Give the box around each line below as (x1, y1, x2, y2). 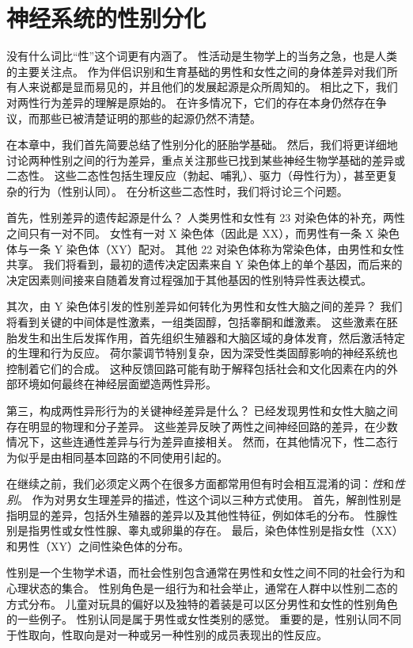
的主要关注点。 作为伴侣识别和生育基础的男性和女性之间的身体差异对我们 (6, 63, 387, 79)
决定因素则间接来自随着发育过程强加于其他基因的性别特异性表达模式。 (6, 271, 372, 288)
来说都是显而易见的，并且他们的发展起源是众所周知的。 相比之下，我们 (28, 78, 398, 95)
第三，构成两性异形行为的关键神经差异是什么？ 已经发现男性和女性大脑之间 (6, 402, 398, 418)
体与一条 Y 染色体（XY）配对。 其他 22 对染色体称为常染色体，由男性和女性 (6, 240, 404, 257)
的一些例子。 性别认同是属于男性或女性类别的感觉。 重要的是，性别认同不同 (6, 611, 402, 627)
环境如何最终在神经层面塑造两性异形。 (17, 375, 217, 392)
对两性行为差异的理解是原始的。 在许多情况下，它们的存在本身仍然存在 (6, 93, 376, 110)
